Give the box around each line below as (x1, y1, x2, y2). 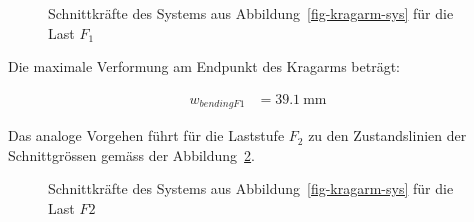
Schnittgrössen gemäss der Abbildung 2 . (8, 144, 255, 165)
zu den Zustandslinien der (308, 125, 467, 146)
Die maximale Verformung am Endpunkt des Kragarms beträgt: (8, 56, 400, 77)
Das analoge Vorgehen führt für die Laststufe (8, 125, 285, 146)
